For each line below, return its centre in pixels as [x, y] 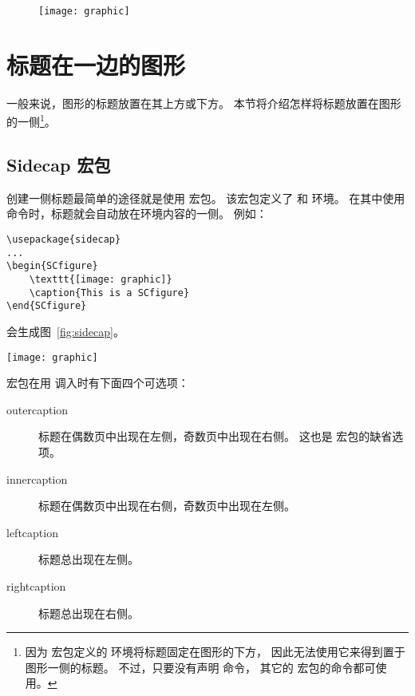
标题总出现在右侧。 [89, 613]
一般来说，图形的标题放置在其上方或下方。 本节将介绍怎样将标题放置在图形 [204, 103]
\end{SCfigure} [47, 306]
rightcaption [36, 585]
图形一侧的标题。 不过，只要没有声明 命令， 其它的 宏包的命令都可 [200, 667]
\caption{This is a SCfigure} [109, 293]
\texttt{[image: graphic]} [101, 279]
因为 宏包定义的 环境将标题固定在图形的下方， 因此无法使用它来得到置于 [215, 652]
